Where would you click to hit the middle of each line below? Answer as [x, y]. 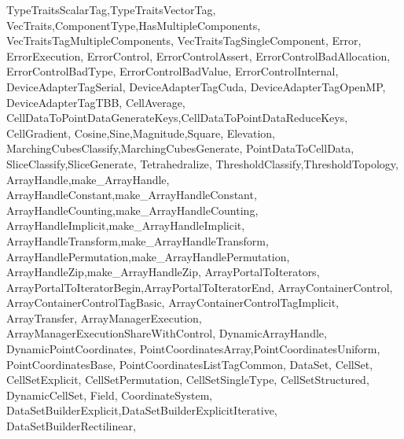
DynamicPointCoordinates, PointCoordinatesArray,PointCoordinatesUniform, [193, 349]
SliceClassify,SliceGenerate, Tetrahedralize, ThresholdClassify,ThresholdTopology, [202, 163]
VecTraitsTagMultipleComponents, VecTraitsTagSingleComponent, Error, [184, 41]
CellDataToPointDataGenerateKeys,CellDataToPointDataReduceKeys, [177, 118]
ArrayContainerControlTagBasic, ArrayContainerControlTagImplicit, [173, 303]
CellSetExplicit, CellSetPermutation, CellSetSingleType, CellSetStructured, [188, 380]
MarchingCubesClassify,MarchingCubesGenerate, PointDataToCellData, [180, 148]
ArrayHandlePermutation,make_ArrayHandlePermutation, [148, 256]
